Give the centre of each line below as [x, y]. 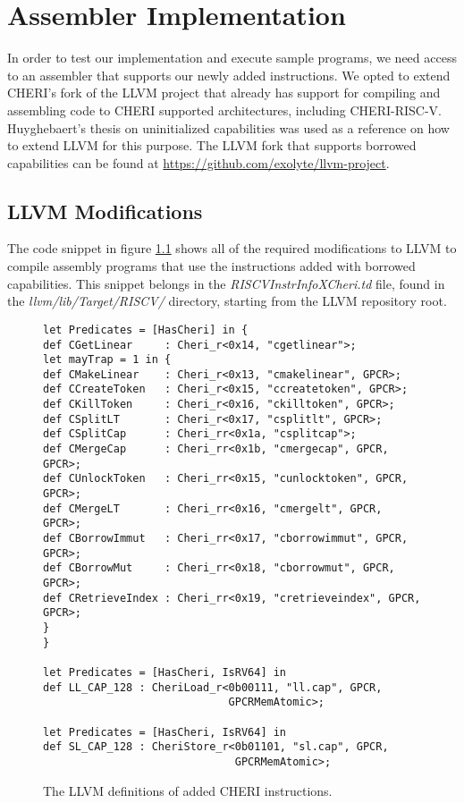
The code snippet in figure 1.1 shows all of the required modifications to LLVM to [232, 248]
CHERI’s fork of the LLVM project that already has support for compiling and [224, 93]
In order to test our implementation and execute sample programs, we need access [232, 58]
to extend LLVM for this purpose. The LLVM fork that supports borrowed [212, 145]
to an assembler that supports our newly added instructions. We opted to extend [229, 75]
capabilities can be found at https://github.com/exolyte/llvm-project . [198, 162]
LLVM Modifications [105, 211]
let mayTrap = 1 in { [107, 360]
